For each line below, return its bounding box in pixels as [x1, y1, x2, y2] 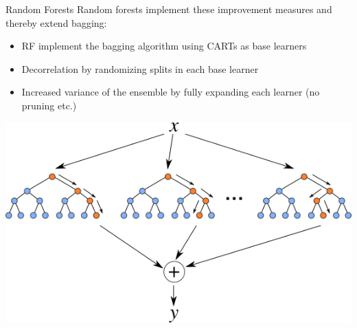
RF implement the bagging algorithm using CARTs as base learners [21, 39, 307, 53]
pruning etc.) [21, 98, 77, 112]
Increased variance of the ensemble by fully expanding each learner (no [21, 85, 320, 99]
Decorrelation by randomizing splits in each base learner [21, 61, 259, 76]
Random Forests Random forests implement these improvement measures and [5, 2, 332, 16]
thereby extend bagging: [5, 15, 107, 30]
